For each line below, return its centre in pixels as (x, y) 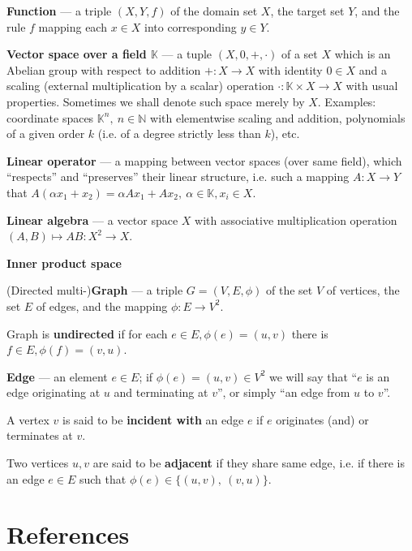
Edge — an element (57, 376)
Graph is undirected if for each (87, 333)
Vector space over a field (77, 54)
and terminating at (161, 392)
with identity (290, 69)
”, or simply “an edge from (283, 392)
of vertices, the (363, 290)
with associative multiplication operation (296, 220)
